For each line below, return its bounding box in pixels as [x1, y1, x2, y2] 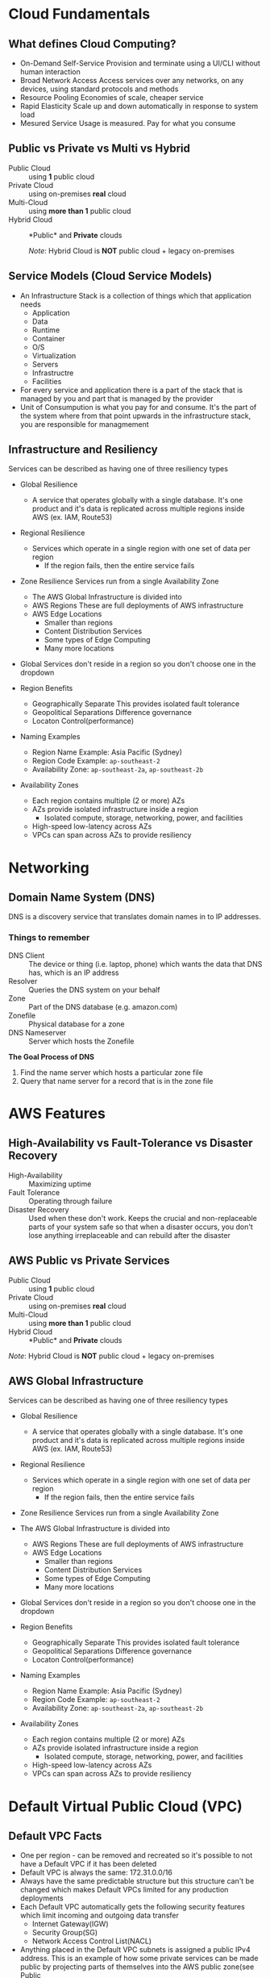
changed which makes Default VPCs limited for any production [19, 1885, 229, 1895]
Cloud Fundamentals [8, 5, 151, 23]
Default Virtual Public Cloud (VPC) [8, 1797, 243, 1816]
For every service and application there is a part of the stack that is [19, 385, 243, 395]
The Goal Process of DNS [8, 1052, 95, 1061]
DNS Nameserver [8, 1027, 67, 1037]
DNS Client [8, 950, 45, 960]
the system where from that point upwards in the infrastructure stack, [19, 411, 251, 420]
